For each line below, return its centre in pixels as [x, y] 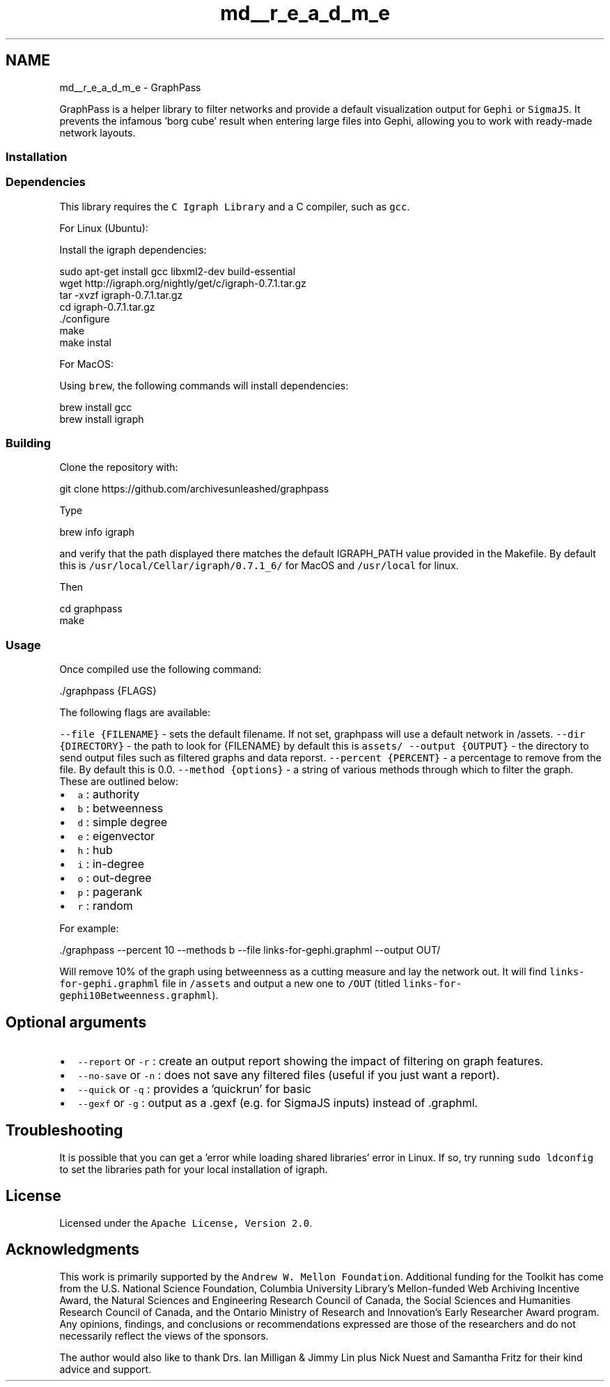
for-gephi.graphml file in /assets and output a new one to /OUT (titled [230, 984]
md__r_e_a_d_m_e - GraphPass [130, 87]
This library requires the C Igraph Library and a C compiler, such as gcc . [235, 206]
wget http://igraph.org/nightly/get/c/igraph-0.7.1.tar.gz [183, 283]
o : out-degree [115, 878]
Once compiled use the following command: [161, 669]
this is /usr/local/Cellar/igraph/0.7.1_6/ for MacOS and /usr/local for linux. [259, 566]
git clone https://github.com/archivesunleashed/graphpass [194, 489]
